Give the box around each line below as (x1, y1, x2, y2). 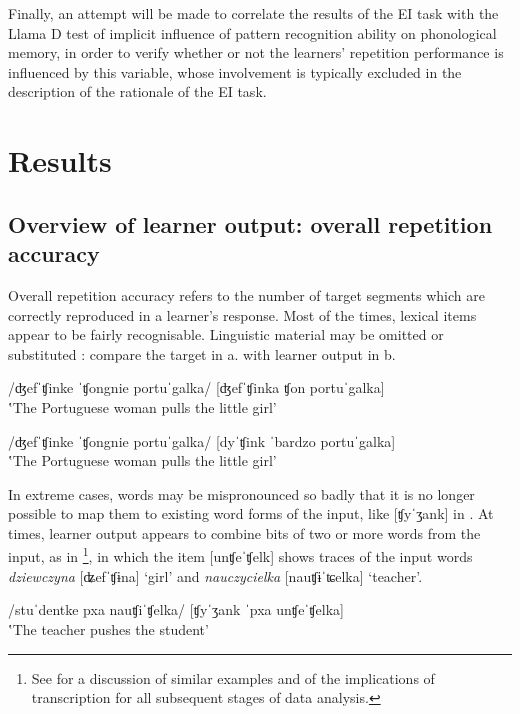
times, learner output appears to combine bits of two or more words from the (8, 522, 481, 543)
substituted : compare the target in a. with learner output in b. (8, 343, 396, 364)
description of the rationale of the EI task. (8, 81, 267, 102)
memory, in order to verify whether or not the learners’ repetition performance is (8, 42, 504, 63)
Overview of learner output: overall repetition (8, 208, 493, 239)
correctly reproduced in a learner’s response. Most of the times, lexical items (8, 304, 477, 325)
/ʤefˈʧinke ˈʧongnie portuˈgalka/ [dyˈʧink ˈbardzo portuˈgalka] (8, 430, 396, 451)
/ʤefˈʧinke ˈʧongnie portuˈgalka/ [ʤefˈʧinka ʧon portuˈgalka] (8, 377, 385, 398)
